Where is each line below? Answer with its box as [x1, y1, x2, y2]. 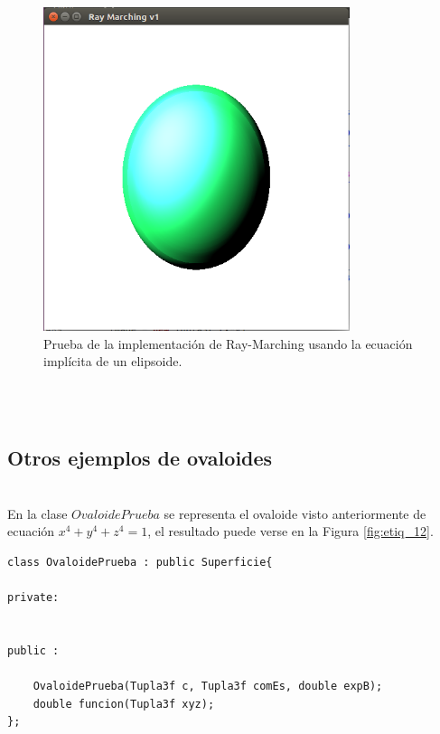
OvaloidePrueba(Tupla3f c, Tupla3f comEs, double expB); [33, 680, 383, 693]
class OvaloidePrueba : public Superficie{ [7, 556, 273, 569]
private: [7, 591, 60, 605]
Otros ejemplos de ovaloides [7, 444, 273, 472]
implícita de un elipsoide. [43, 352, 183, 371]
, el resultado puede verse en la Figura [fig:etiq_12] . [147, 522, 434, 541]
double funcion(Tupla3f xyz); [33, 697, 215, 710]
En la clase [7, 503, 68, 522]
